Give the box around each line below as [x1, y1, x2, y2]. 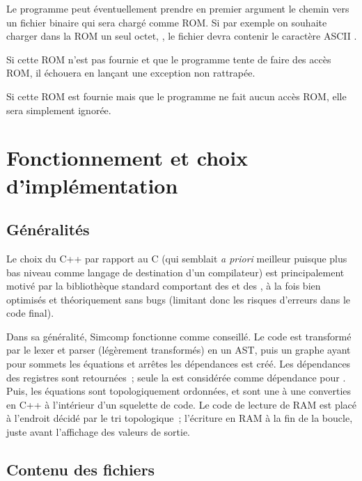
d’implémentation [6, 171, 178, 199]
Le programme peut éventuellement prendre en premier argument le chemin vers [6, 1, 349, 15]
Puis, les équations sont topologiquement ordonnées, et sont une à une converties [6, 384, 352, 398]
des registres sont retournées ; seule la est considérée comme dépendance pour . [6, 370, 346, 384]
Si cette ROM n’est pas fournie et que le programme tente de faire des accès [6, 52, 331, 66]
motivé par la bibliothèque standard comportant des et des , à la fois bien [6, 278, 321, 293]
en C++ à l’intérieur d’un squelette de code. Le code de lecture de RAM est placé [6, 397, 357, 411]
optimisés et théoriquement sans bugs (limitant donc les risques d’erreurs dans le [6, 292, 351, 306]
